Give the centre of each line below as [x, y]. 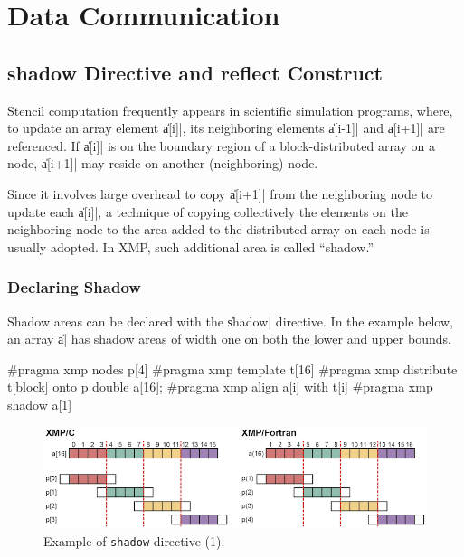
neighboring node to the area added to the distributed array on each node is [218, 229]
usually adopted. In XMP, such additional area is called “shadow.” [191, 246]
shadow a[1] [40, 404]
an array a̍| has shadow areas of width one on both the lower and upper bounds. [229, 339]
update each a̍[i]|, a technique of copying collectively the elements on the [208, 211]
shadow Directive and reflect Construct [195, 72]
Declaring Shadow [74, 287]
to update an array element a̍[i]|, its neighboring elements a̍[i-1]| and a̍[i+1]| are [226, 128]
